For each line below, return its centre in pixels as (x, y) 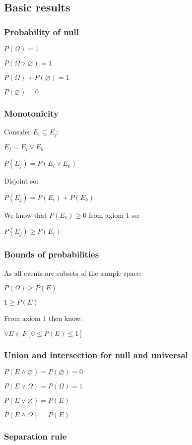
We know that (26, 215)
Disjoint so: (21, 181)
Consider (17, 132)
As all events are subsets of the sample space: (73, 273)
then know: (65, 318)
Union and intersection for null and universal (96, 354)
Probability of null (41, 32)
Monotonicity (31, 113)
